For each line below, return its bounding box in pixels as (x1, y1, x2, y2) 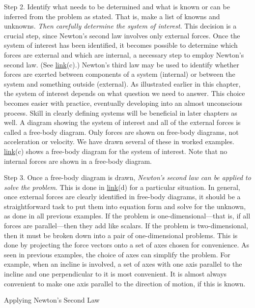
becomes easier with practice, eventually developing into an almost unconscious (4, 97, 242, 108)
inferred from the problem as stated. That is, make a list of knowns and (4, 11, 220, 21)
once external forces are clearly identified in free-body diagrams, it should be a (4, 191, 241, 202)
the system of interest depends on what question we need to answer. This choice (4, 88, 245, 98)
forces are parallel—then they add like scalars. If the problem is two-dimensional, (4, 220, 248, 231)
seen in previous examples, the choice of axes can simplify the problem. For (4, 249, 230, 259)
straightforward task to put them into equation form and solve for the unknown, (4, 201, 246, 211)
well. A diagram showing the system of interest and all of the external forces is (4, 117, 241, 127)
